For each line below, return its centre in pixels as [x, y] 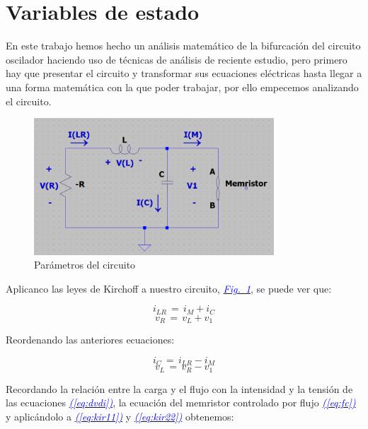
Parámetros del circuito [85, 265]
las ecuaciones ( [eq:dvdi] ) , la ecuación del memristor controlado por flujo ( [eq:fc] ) [181, 402]
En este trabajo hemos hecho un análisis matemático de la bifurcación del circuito [183, 46]
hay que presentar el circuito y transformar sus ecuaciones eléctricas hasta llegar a [184, 73]
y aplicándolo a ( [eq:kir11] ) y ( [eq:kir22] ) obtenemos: [120, 416]
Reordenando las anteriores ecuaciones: [90, 340]
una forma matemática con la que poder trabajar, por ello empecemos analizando [182, 87]
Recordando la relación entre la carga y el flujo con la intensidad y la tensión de [179, 388]
